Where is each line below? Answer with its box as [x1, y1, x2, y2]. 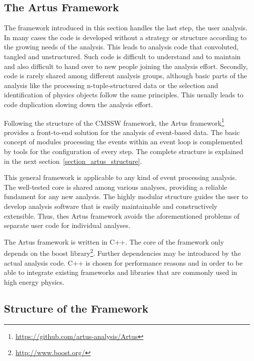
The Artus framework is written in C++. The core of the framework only [4, 236, 224, 247]
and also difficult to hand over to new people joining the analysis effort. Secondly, [4, 61, 248, 71]
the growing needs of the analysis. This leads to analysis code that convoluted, [4, 42, 239, 52]
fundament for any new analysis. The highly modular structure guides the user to [4, 191, 248, 202]
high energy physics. [4, 276, 64, 287]
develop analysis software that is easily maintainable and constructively [4, 201, 218, 211]
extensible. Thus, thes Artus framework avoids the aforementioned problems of [4, 210, 240, 221]
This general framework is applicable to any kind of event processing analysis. [4, 172, 237, 182]
